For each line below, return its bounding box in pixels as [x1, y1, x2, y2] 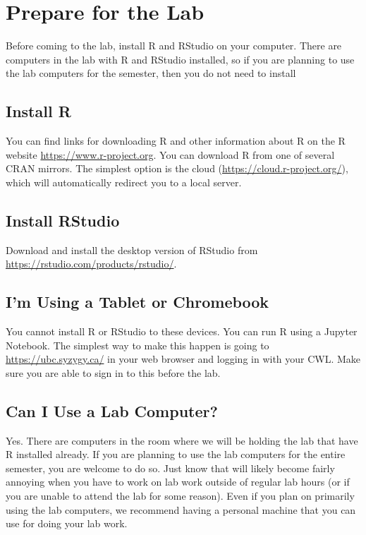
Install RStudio [6, 209, 120, 231]
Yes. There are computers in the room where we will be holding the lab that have [6, 433, 358, 447]
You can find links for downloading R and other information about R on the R [6, 133, 346, 148]
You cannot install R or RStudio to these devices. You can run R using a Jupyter [6, 324, 358, 339]
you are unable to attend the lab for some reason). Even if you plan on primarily [6, 488, 355, 503]
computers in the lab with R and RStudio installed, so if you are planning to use [6, 52, 355, 66]
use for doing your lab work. [6, 516, 128, 531]
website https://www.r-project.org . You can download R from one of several [6, 147, 335, 162]
